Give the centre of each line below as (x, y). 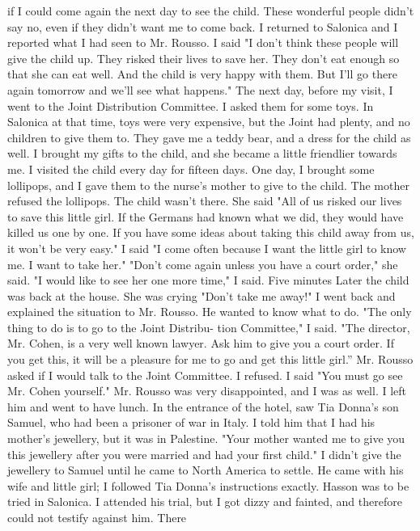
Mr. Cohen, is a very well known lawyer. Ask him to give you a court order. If (201, 343)
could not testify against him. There (97, 517)
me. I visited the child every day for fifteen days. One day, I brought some (191, 169)
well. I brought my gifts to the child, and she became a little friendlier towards (202, 153)
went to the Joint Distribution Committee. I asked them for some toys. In (191, 105)
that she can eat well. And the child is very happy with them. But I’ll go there (202, 74)
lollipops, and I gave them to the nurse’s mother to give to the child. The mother (208, 185)
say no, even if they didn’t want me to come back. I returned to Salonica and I (203, 26)
